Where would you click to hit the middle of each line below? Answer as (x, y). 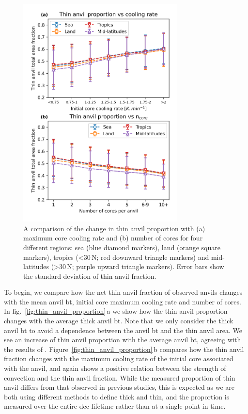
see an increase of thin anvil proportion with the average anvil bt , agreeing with (123, 340)
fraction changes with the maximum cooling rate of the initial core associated (119, 358)
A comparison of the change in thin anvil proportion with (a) (114, 228)
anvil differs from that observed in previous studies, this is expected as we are (119, 387)
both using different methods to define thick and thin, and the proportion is (117, 396)
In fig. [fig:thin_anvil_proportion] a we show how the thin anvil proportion (116, 311)
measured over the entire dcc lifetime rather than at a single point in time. (115, 406)
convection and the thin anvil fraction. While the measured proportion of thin (120, 377)
